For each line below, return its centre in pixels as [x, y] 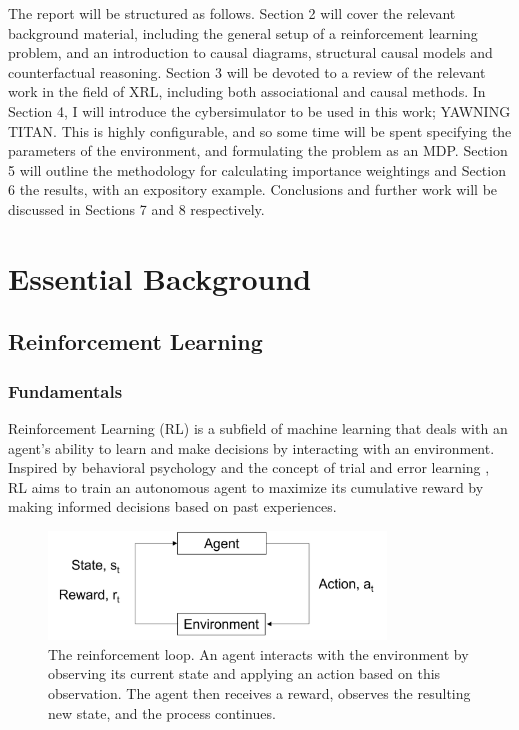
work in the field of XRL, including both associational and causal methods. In [247, 91]
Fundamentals [65, 390]
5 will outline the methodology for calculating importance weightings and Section [257, 169]
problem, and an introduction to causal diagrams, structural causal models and [250, 52]
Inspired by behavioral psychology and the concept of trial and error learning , [249, 467]
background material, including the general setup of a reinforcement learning [243, 32]
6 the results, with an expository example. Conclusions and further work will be [253, 189]
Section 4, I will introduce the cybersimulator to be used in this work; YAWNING [259, 110]
